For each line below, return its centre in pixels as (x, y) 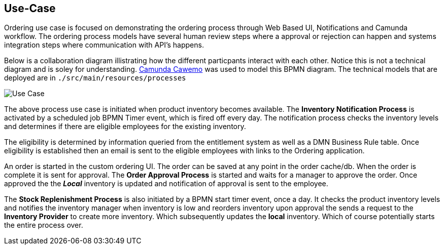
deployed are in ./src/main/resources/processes (95, 78)
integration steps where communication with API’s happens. (104, 45)
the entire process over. (44, 225)
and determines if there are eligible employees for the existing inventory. (125, 127)
